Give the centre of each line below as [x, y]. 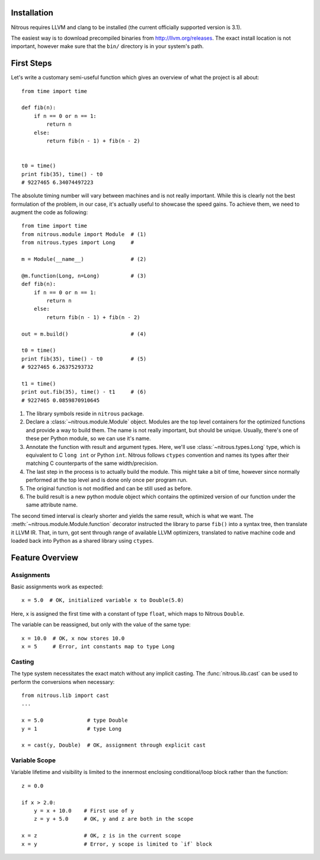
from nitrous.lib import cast [65, 695]
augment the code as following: [49, 212]
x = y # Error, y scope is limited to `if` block [117, 844]
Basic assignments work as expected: [57, 587]
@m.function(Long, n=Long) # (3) [84, 275]
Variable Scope [33, 760]
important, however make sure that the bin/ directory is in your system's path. [107, 46]
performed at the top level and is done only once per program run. [107, 480]
